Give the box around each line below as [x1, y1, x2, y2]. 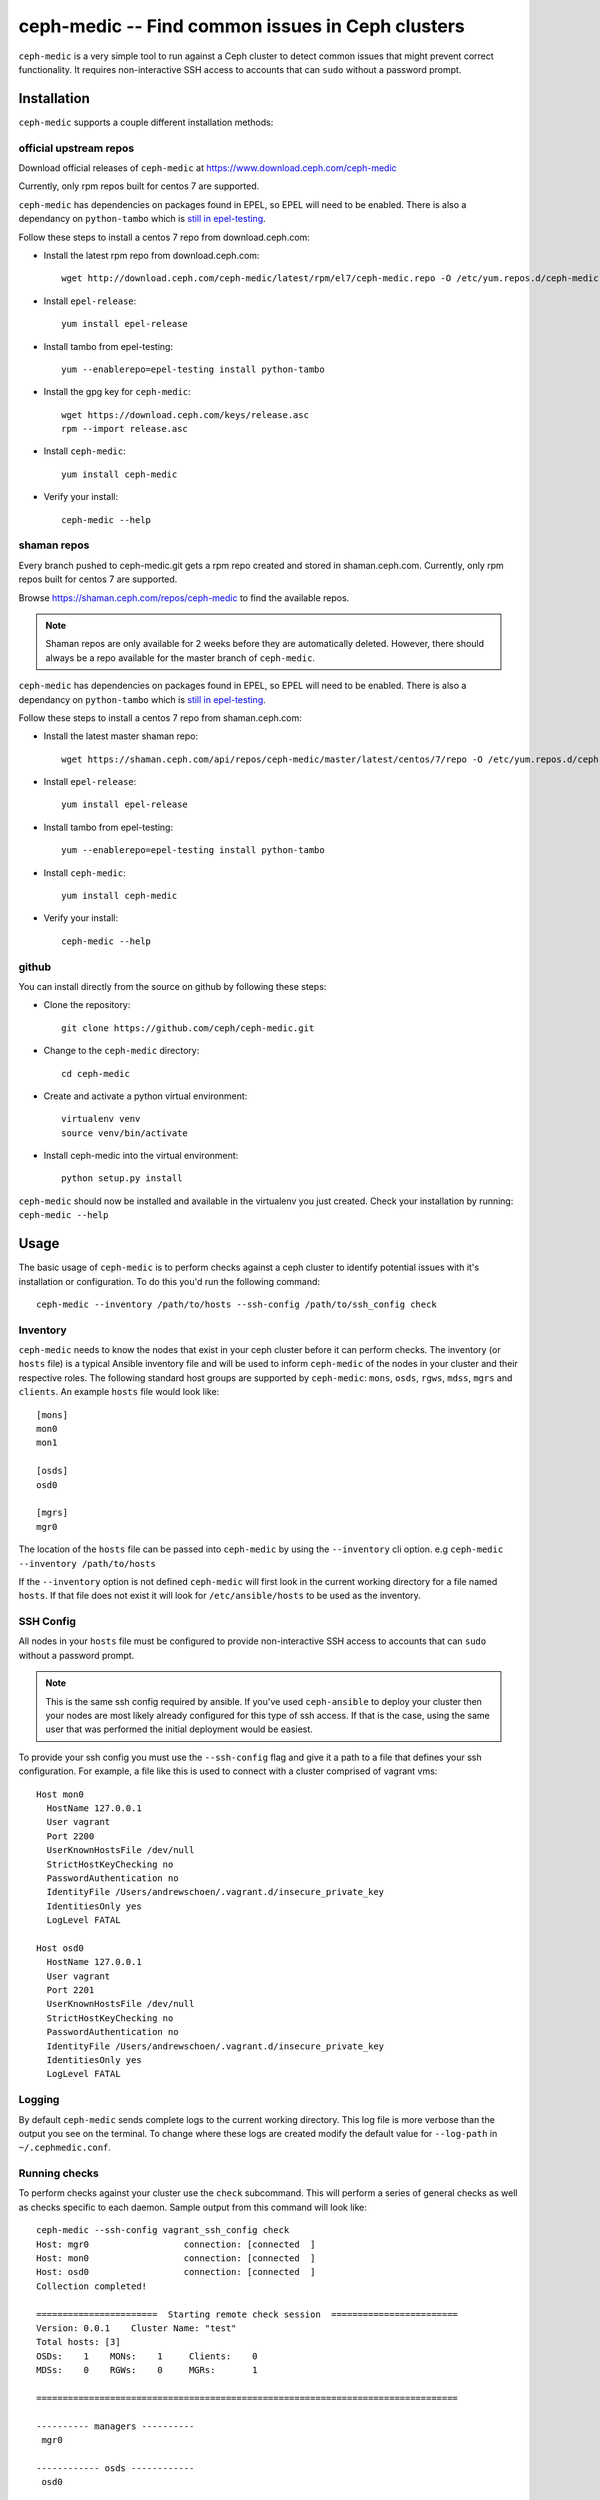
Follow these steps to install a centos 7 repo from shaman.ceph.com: [18, 711, 302, 724]
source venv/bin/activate [61, 1127, 189, 1139]
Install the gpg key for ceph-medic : [43, 386, 192, 398]
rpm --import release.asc [61, 423, 189, 435]
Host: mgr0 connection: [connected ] [36, 2238, 316, 2250]
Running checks [18, 2166, 99, 2180]
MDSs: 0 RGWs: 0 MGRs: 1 [36, 2365, 259, 2376]
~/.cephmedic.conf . [18, 2141, 112, 2154]
